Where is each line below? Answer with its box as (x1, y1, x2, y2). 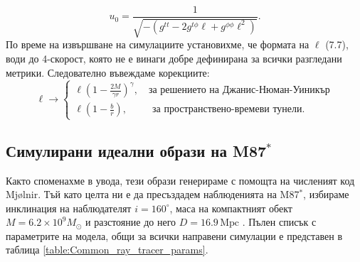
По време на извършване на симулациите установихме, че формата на (6, 37, 309, 52)
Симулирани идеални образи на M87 (6, 139, 267, 161)
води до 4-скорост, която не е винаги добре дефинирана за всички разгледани (6, 51, 342, 66)
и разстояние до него (85, 214, 176, 229)
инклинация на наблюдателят (6, 200, 132, 215)
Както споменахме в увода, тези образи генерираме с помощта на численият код (6, 173, 355, 187)
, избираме (303, 187, 349, 202)
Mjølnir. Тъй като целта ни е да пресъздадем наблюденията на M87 (6, 187, 300, 202)
